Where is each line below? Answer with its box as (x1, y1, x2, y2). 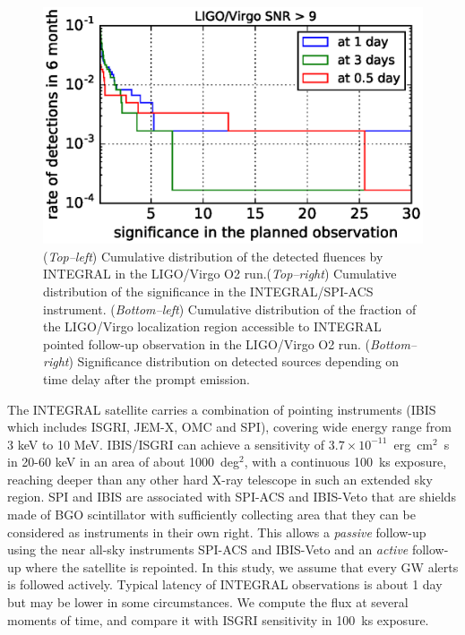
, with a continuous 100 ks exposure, (244, 452, 447, 471)
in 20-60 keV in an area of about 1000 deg (7, 452, 240, 471)
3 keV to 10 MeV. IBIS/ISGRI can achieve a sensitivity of (7, 434, 325, 453)
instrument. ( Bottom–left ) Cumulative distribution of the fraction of (43, 299, 417, 318)
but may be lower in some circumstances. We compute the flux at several (7, 593, 409, 612)
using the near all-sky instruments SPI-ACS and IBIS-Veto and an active (7, 540, 409, 559)
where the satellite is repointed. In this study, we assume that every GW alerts (25, 557, 459, 576)
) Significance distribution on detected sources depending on (68, 352, 400, 371)
